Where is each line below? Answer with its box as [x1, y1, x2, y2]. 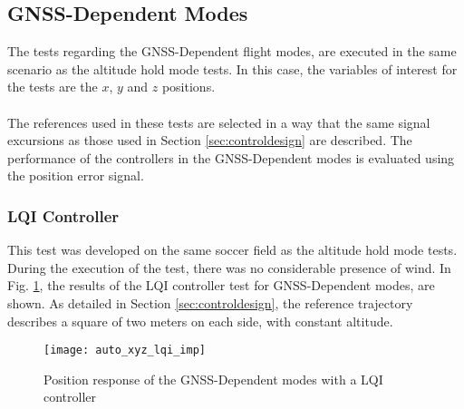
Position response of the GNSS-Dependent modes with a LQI [43, 369, 383, 388]
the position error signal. [7, 166, 144, 185]
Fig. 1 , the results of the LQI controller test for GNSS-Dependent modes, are [7, 276, 435, 295]
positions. [161, 77, 216, 96]
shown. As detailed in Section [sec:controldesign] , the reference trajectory [7, 293, 413, 312]
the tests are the [7, 77, 98, 96]
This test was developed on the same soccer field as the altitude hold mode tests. [7, 240, 458, 259]
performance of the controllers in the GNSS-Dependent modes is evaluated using [7, 148, 455, 167]
